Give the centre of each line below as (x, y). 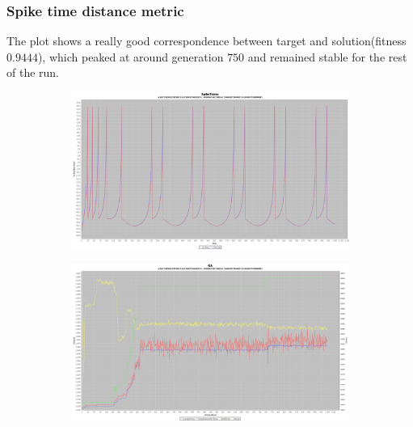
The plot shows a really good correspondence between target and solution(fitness (206, 41)
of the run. (33, 72)
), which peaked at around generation (131, 56)
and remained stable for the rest (327, 56)
